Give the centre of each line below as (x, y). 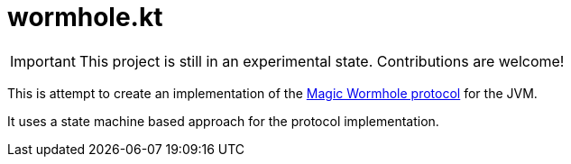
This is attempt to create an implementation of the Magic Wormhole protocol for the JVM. (272, 93)
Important (43, 61)
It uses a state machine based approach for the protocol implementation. (223, 121)
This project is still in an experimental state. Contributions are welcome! (322, 61)
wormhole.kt (85, 17)
